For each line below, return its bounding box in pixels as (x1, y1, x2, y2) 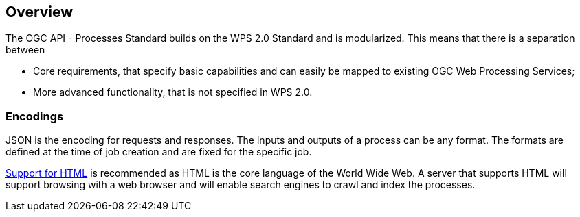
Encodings (5, 109, 64, 123)
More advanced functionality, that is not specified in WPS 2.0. (33, 86, 313, 99)
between (5, 44, 45, 56)
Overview (5, 3, 74, 21)
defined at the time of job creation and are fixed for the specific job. (5, 146, 312, 158)
